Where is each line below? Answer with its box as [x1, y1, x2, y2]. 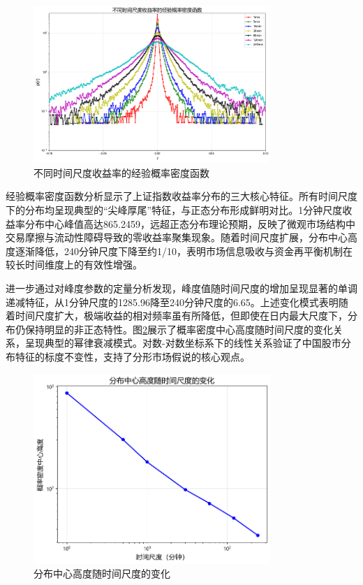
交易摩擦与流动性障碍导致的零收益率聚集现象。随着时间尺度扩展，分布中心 [6, 230, 348, 245]
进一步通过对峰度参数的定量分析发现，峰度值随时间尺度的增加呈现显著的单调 [6, 280, 357, 295]
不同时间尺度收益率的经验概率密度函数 [34, 165, 209, 180]
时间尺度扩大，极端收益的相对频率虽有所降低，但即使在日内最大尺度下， [15, 308, 348, 323]
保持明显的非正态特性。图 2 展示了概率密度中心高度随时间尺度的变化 [24, 322, 333, 336]
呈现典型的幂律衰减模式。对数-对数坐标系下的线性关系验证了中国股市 [24, 335, 341, 350]
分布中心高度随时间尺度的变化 [34, 566, 170, 581]
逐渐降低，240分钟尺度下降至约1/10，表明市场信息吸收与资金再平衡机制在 [15, 243, 353, 258]
